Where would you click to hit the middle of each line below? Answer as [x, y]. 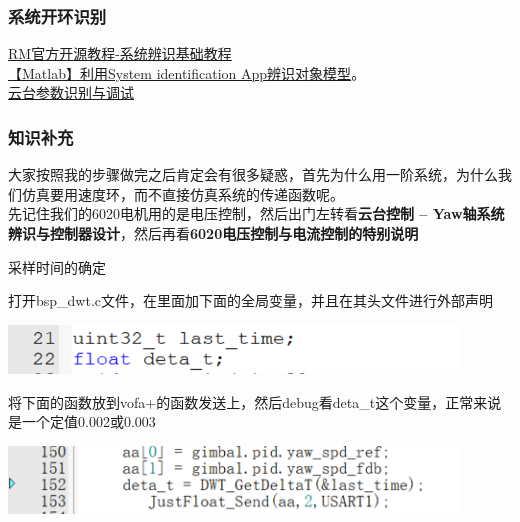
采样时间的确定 [57, 266]
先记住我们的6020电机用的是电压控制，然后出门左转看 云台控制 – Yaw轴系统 [256, 213]
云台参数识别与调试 [71, 92]
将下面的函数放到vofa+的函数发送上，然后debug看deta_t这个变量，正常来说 [255, 401]
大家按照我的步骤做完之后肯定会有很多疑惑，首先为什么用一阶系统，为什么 [253, 174]
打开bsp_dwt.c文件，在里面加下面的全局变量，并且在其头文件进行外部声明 [251, 300]
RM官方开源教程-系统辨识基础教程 [120, 53]
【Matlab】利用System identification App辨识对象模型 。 [187, 72]
